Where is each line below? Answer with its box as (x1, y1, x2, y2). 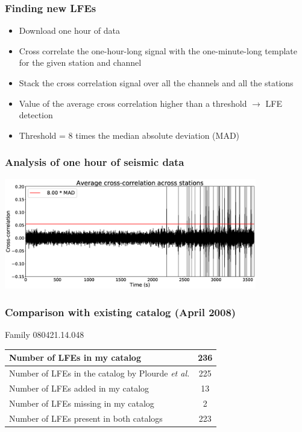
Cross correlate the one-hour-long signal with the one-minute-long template (19, 44, 297, 57)
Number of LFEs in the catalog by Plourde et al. (9, 367, 190, 380)
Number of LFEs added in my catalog (9, 382, 149, 395)
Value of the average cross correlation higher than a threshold (19, 97, 247, 109)
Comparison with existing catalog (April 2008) (5, 304, 236, 319)
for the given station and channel (19, 56, 142, 69)
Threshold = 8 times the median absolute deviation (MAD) (19, 129, 240, 141)
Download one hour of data (19, 24, 120, 37)
